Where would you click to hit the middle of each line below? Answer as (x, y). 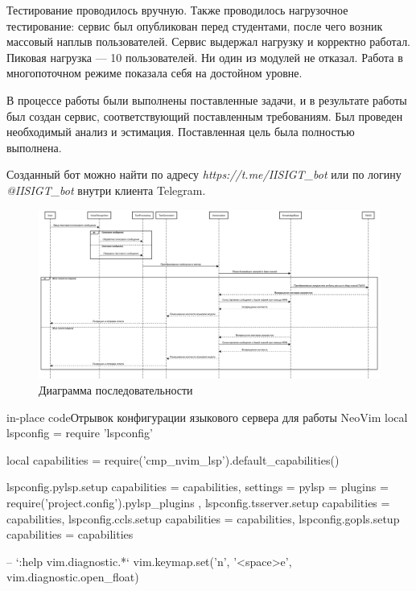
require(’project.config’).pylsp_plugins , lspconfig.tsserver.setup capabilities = (198, 503)
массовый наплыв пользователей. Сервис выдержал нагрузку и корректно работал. (209, 41)
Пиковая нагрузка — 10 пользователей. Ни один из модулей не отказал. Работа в (205, 57)
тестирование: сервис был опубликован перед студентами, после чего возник (195, 25)
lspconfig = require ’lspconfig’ (80, 433)
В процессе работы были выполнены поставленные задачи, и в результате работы (207, 99)
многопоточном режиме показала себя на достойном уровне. (154, 73)
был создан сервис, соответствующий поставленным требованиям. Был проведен (205, 116)
